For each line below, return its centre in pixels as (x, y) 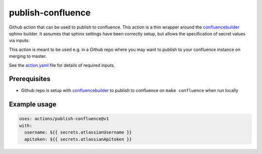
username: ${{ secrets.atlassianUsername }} (78, 132)
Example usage (33, 104)
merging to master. (28, 56)
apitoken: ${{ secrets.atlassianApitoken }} (78, 139)
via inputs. (19, 41)
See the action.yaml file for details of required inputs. (62, 65)
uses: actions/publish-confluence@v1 (64, 119)
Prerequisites (30, 79)
